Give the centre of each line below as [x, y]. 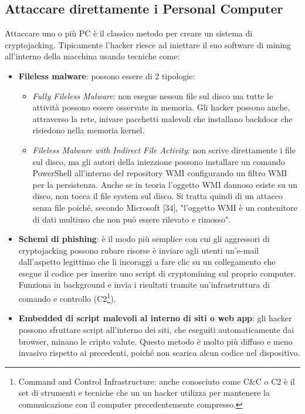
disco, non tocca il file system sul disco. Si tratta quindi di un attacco [157, 196]
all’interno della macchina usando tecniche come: [92, 56]
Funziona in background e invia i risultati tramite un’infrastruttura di [144, 285]
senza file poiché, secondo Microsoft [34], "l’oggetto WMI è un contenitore [165, 207]
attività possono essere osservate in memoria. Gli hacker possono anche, [161, 107]
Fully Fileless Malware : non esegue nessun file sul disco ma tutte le [153, 95]
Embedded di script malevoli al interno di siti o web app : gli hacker [155, 318]
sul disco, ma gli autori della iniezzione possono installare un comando [159, 161]
